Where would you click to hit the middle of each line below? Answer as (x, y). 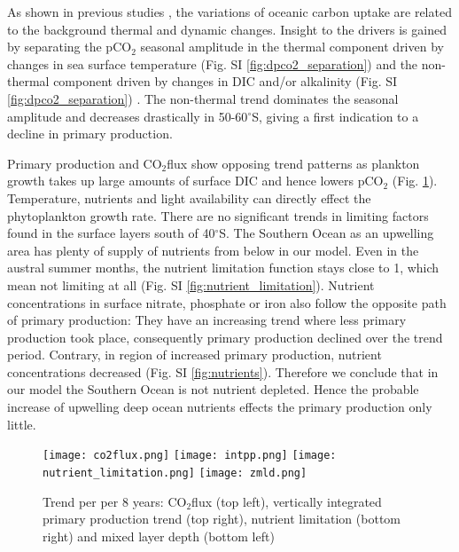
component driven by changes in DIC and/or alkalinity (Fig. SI (226, 81)
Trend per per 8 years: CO (115, 501)
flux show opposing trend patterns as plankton (293, 163)
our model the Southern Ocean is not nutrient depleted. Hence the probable (213, 389)
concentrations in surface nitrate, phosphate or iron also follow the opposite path (227, 302)
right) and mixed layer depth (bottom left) (159, 536)
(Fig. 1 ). (415, 181)
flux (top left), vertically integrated (287, 501)
